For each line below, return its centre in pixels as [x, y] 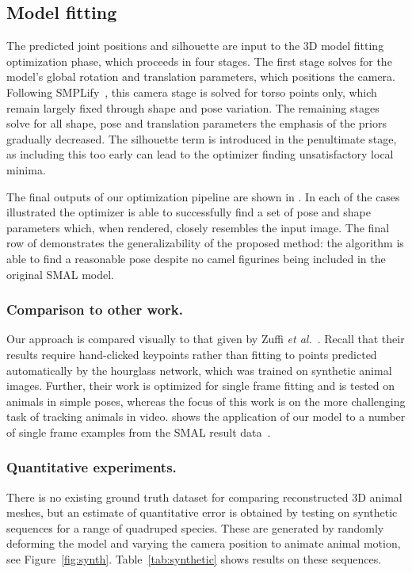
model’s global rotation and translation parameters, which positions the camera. [201, 76]
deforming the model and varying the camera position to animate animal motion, [204, 543]
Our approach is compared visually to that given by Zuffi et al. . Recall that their [206, 339]
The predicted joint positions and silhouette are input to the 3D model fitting [195, 46]
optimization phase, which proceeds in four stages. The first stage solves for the [199, 61]
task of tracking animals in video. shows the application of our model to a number [206, 416]
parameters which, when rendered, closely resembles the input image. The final [198, 227]
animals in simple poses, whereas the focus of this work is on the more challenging [206, 401]
